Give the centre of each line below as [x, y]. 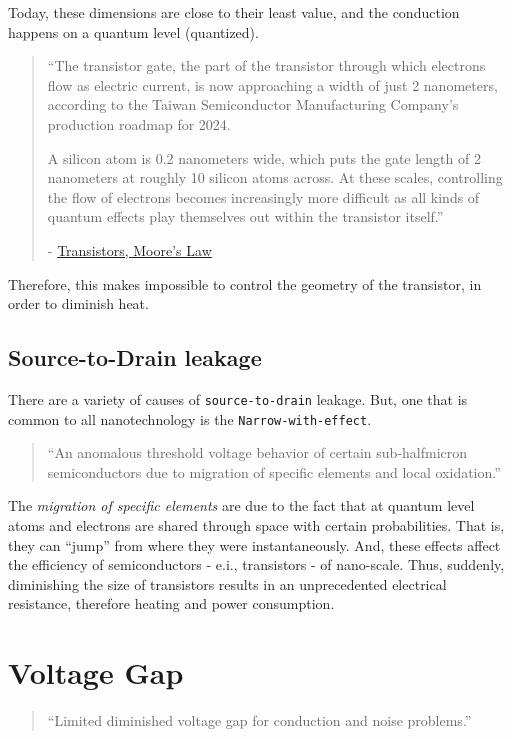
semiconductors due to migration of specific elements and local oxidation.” [274, 471]
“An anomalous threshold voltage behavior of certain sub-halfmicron [257, 452]
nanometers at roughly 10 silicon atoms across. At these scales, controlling [275, 177]
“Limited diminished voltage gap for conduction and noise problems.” [259, 720]
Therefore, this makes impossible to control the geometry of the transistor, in [245, 283]
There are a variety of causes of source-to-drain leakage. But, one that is [238, 398]
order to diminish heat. [78, 303]
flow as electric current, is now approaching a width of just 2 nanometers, [272, 84]
